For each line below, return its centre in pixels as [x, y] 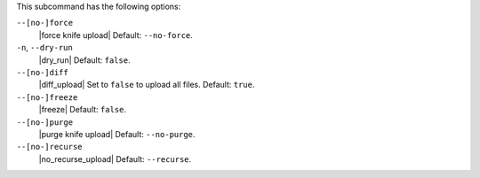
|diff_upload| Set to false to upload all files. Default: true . [147, 85]
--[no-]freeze [47, 97]
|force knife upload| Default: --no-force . [116, 35]
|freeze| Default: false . [82, 110]
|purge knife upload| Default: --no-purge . [117, 134]
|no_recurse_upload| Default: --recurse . [115, 159]
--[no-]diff [42, 72]
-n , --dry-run [44, 48]
